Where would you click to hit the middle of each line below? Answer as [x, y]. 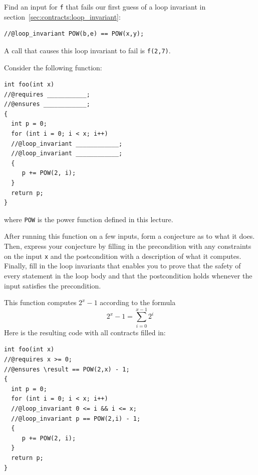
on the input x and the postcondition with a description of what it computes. [123, 256]
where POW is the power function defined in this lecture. [89, 219]
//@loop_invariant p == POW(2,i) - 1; [76, 418]
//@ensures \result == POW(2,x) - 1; [67, 369]
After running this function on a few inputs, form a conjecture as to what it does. [130, 236]
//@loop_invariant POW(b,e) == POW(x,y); [74, 34]
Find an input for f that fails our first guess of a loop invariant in [105, 7]
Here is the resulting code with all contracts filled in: [85, 332]
